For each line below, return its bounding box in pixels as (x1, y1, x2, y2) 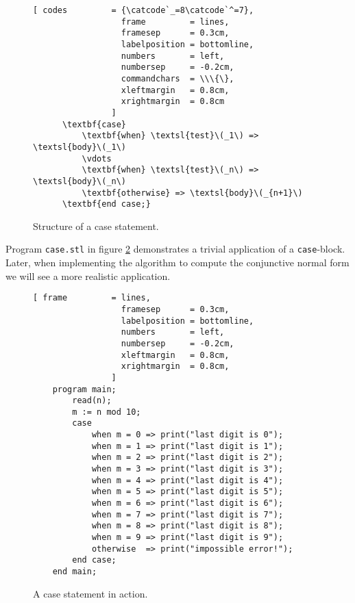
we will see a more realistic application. (5, 268, 171, 283)
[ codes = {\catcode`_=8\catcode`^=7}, (33, 5, 254, 15)
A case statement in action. (33, 586, 148, 600)
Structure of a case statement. (33, 218, 159, 233)
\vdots (82, 153, 112, 164)
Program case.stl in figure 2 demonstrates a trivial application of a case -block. (5, 242, 345, 256)
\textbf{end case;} (62, 199, 151, 209)
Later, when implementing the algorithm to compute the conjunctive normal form (5, 255, 350, 270)
